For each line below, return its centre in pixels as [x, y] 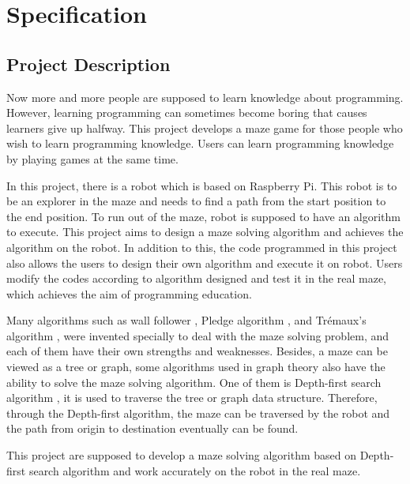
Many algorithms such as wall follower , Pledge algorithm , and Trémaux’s [186, 320]
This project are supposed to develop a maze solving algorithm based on [182, 455]
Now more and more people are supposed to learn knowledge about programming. [205, 97]
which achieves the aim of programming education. [129, 293]
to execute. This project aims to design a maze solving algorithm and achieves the [205, 232]
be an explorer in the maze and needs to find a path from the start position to [196, 201]
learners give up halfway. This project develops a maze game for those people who [205, 128]
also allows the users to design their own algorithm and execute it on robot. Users [205, 263]
